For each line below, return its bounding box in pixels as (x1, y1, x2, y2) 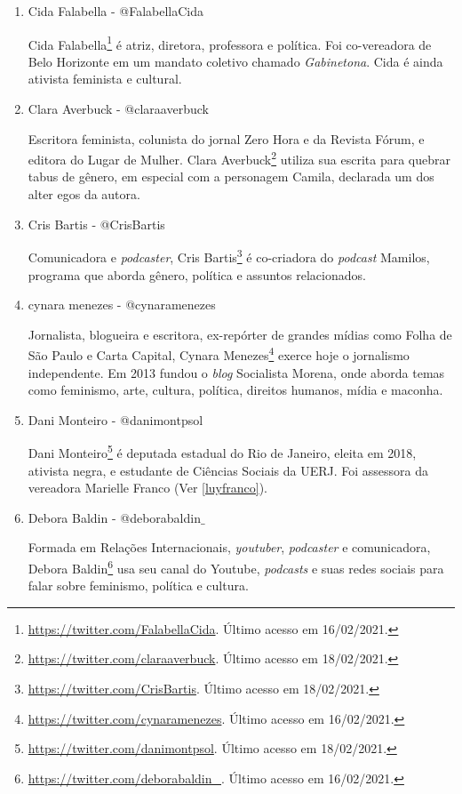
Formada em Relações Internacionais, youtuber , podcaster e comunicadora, (28, 538, 431, 557)
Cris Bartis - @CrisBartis (28, 214, 165, 233)
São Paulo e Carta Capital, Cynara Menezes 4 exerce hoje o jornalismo (28, 343, 410, 364)
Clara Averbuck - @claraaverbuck (28, 100, 209, 118)
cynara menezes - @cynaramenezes (28, 295, 216, 314)
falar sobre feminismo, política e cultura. (28, 576, 249, 595)
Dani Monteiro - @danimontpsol (28, 410, 203, 429)
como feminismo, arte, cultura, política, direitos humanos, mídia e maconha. (28, 381, 443, 399)
